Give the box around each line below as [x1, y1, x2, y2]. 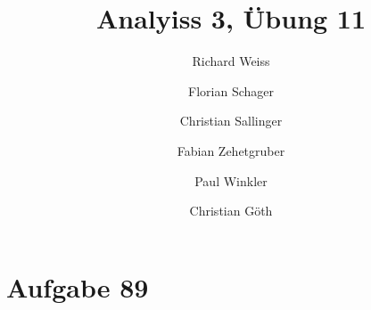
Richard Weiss [192, 52, 270, 70]
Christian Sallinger [179, 111, 283, 130]
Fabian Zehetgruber [177, 141, 285, 159]
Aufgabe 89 [6, 268, 149, 305]
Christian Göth [189, 201, 273, 220]
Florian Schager [188, 81, 274, 100]
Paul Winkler [194, 171, 268, 190]
